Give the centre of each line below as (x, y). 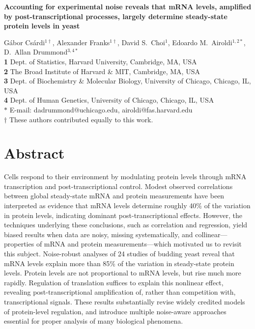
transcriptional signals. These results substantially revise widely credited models (125, 301)
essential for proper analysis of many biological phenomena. (94, 321)
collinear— (211, 234)
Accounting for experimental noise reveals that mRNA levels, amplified (128, 6)
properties (19, 244)
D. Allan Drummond (36, 52)
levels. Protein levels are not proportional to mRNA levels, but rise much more (123, 273)
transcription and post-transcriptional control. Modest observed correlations (118, 186)
